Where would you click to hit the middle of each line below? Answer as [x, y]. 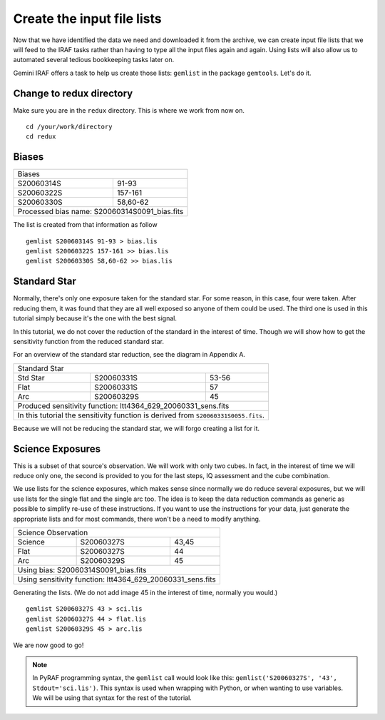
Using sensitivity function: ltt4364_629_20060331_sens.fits [117, 579]
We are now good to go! [48, 645]
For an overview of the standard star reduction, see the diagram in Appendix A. [129, 355]
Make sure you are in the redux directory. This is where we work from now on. [129, 110]
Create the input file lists [87, 19]
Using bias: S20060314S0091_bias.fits [82, 569]
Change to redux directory [73, 93]
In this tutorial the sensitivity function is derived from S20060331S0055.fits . [141, 415]
